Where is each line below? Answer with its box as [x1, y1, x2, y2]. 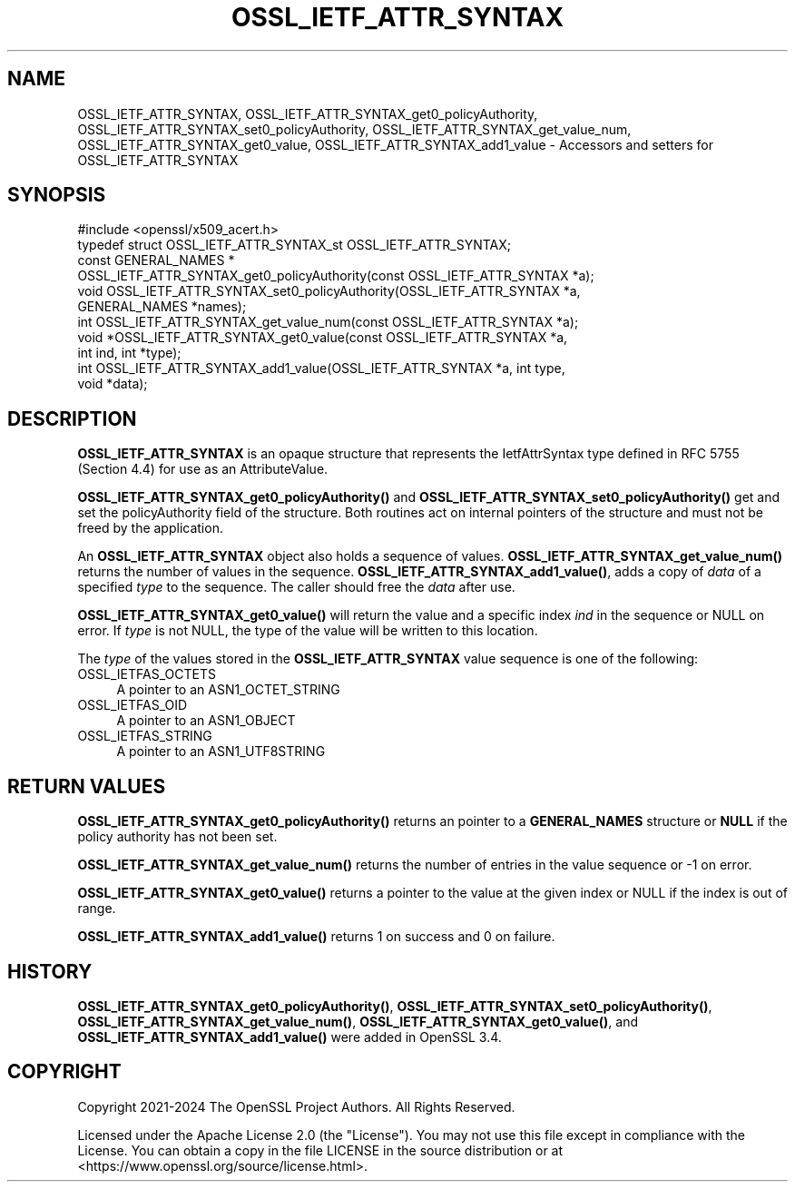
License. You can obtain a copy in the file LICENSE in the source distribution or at [77, 1142, 564, 1158]
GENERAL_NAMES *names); [77, 299, 247, 315]
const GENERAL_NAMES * [77, 252, 235, 269]
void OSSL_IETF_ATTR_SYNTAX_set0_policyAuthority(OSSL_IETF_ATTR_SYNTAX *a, [77, 283, 581, 300]
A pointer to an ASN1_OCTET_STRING [116, 682, 340, 698]
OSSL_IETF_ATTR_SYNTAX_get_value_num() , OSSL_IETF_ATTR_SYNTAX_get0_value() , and [77, 1013, 639, 1029]
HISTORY [7, 959, 93, 983]
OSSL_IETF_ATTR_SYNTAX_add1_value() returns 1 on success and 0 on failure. [77, 929, 555, 945]
